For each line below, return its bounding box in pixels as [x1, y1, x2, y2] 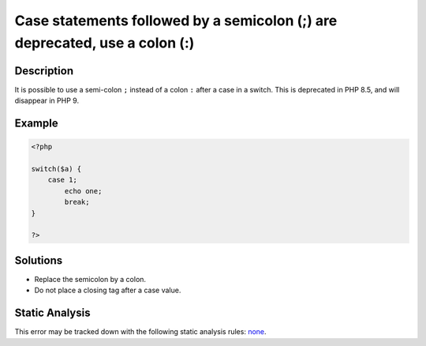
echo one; [64, 186, 103, 195]
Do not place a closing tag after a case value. [34, 285, 181, 295]
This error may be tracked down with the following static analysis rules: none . [14, 327, 267, 337]
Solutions [14, 254, 63, 267]
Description [14, 64, 74, 77]
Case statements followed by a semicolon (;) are [14, 12, 338, 29]
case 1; [47, 175, 78, 185]
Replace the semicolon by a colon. [34, 274, 146, 284]
